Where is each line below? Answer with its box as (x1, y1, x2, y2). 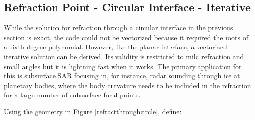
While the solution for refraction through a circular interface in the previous (4, 23, 233, 33)
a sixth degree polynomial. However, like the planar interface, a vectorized (4, 42, 227, 52)
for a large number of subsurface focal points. (4, 90, 141, 100)
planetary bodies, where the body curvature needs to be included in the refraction (4, 80, 251, 90)
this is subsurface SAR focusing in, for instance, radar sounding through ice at (4, 71, 240, 81)
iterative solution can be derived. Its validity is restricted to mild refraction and (4, 51, 244, 61)
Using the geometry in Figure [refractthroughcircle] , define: (4, 106, 182, 116)
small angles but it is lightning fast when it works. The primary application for (4, 61, 242, 71)
